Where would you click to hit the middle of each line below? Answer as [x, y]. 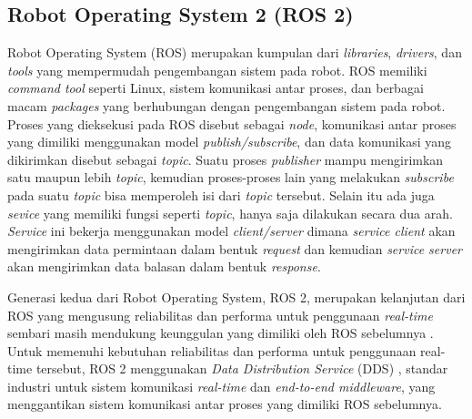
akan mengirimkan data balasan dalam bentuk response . [164, 266]
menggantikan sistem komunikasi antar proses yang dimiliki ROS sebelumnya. [225, 404]
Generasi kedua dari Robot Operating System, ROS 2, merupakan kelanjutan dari [236, 296]
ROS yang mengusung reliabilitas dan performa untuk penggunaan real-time [220, 315]
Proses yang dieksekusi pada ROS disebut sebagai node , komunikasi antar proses [232, 123]
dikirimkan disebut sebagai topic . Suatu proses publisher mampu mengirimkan [226, 159]
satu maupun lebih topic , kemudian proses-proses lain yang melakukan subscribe [231, 177]
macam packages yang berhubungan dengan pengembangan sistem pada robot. [226, 105]
